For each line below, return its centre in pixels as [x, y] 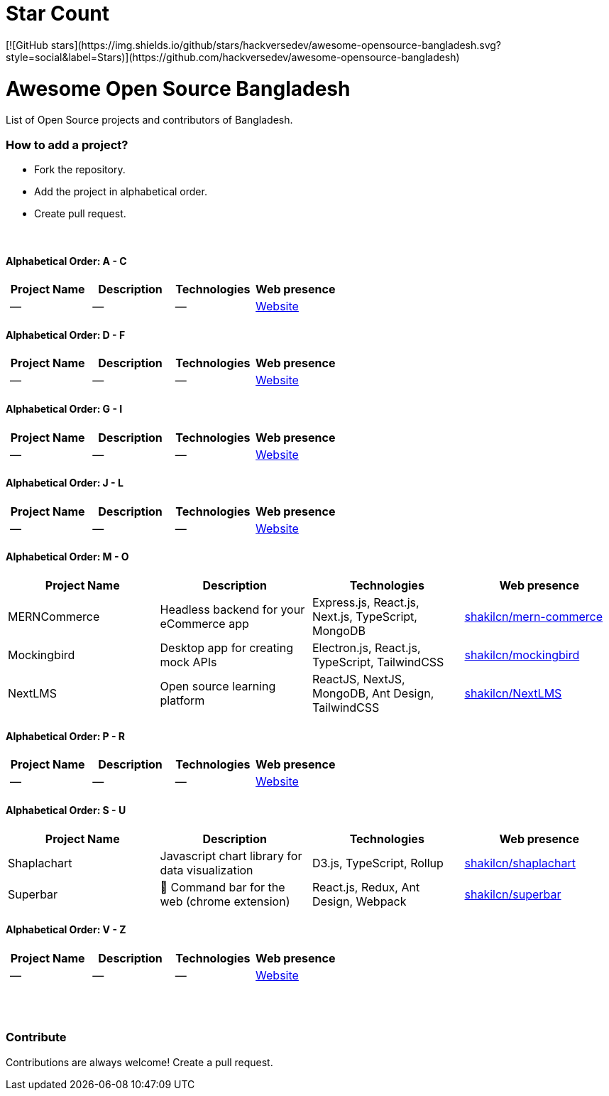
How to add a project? [67, 145]
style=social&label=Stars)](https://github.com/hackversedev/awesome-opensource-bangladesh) [233, 57]
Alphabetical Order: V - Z [66, 930]
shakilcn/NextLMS [513, 694]
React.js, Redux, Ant [366, 887]
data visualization [207, 870]
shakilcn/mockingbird [522, 655]
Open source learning [218, 687]
